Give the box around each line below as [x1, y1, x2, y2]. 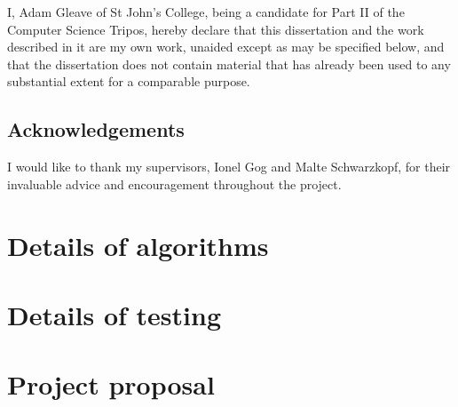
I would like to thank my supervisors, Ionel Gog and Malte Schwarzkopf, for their [7, 157, 451, 176]
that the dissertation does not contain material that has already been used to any [7, 54, 451, 73]
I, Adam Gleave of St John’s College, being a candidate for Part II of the [7, 3, 405, 20]
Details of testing [7, 296, 221, 332]
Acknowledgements [7, 116, 185, 143]
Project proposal [7, 366, 215, 403]
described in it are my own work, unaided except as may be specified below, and [7, 37, 445, 56]
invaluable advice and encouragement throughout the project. [7, 174, 342, 193]
